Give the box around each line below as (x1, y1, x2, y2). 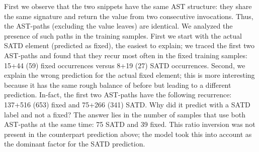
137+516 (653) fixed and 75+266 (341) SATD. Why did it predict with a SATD (4, 99, 250, 109)
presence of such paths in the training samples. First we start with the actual (4, 30, 242, 41)
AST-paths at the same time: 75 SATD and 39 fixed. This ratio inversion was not (4, 119, 255, 129)
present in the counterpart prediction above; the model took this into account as (4, 128, 252, 139)
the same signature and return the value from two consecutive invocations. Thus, (4, 11, 253, 21)
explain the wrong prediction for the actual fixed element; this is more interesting (4, 70, 255, 80)
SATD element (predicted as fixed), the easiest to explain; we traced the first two (4, 40, 254, 51)
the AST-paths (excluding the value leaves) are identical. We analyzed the (4, 21, 233, 31)
